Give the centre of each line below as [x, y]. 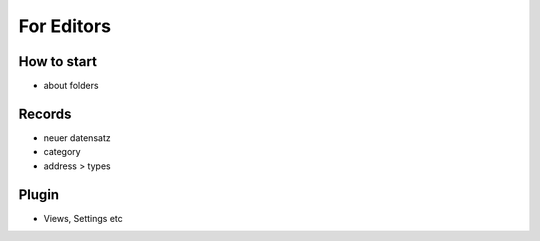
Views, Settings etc [83, 218]
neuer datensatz [77, 137]
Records [45, 113]
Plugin [39, 194]
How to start [57, 61]
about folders [71, 86]
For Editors [65, 26]
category [62, 152]
